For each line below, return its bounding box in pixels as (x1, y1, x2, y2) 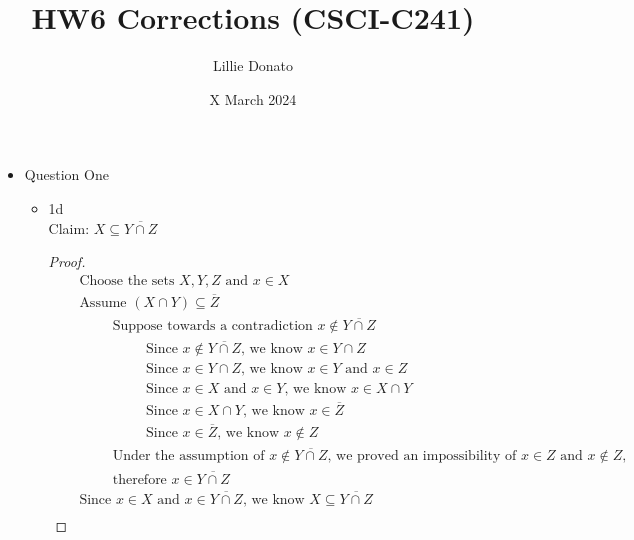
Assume (79, 295, 127, 310)
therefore (112, 472, 167, 487)
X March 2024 (209, 88, 297, 109)
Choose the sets (79, 273, 175, 288)
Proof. (48, 251, 86, 272)
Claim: (48, 217, 90, 238)
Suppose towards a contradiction (112, 319, 313, 334)
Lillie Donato (212, 55, 294, 76)
